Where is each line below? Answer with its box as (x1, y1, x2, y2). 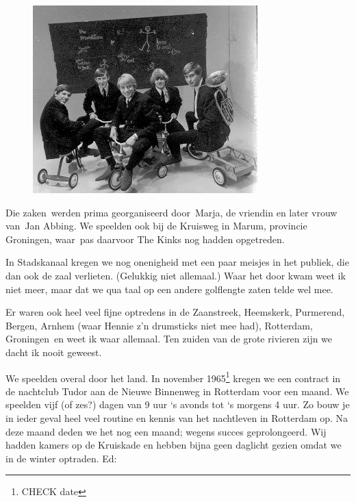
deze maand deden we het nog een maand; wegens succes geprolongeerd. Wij (5, 424, 327, 438)
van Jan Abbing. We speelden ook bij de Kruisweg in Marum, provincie (5, 218, 307, 233)
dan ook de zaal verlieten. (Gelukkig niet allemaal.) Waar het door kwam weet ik (5, 268, 346, 282)
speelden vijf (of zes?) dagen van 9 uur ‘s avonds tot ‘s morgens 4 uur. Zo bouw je (5, 397, 350, 412)
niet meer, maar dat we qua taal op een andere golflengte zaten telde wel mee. (5, 281, 333, 296)
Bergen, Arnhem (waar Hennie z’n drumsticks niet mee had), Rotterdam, (5, 318, 313, 332)
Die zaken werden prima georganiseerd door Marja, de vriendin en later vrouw (5, 205, 338, 219)
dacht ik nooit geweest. (5, 344, 102, 359)
